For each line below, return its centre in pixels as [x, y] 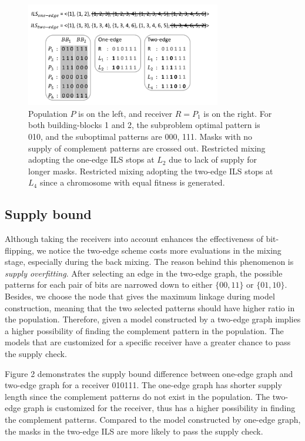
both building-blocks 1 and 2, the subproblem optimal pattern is [144, 125]
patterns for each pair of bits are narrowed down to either [109, 285]
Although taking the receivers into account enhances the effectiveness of [134, 239]
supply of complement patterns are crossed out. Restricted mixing [147, 148]
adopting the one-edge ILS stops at [91, 159]
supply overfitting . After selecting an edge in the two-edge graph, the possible [144, 273]
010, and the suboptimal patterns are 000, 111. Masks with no [140, 136]
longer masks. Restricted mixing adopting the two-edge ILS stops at [151, 171]
